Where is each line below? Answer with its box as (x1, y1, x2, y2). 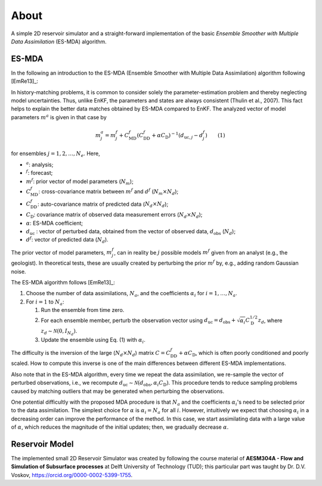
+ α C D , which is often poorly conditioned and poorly (178, 349, 309, 358)
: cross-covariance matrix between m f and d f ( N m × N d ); (38, 187, 179, 196)
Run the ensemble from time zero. (41, 307, 125, 314)
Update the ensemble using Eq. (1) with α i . (41, 336, 146, 345)
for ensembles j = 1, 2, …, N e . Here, (11, 150, 101, 159)
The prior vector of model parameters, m (11, 249, 112, 256)
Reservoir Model (11, 439, 74, 449)
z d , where (258, 317, 283, 325)
